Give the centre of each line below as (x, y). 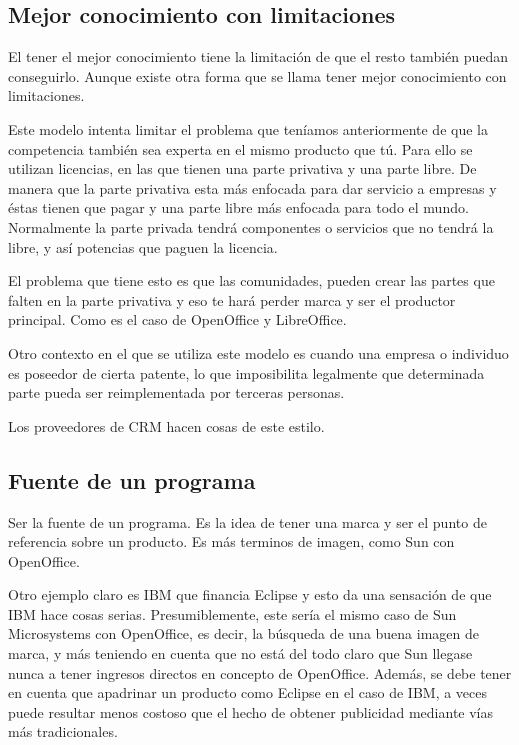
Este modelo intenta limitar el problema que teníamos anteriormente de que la (248, 128)
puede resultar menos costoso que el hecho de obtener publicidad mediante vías (251, 711)
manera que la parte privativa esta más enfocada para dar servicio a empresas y (252, 187)
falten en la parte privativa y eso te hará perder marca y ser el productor (232, 299)
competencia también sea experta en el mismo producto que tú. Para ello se (240, 148)
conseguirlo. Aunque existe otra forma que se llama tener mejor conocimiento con (257, 75)
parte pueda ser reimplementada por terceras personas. (176, 392)
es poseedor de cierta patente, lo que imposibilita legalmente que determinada (246, 372)
